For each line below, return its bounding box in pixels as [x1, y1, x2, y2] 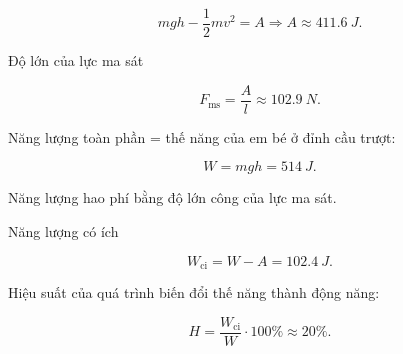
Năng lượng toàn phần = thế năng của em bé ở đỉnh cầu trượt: [8, 126, 396, 147]
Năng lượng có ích [8, 220, 119, 241]
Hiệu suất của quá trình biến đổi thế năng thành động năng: [8, 281, 380, 302]
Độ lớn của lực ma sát [8, 50, 144, 71]
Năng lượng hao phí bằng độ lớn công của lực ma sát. [8, 187, 337, 208]
